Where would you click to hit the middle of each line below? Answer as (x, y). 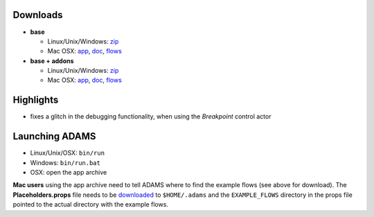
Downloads (38, 15)
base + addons (52, 61)
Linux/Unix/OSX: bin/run (68, 153)
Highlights (36, 100)
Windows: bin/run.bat (65, 162)
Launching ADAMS (54, 136)
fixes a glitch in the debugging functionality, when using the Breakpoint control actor (151, 116)
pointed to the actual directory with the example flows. (91, 205)
